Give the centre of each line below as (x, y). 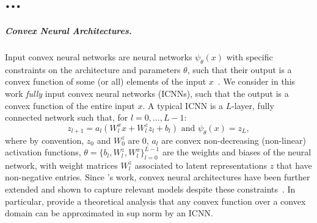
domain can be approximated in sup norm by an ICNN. (109, 213)
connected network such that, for (67, 117)
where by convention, (45, 140)
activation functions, (43, 152)
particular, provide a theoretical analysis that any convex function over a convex (155, 201)
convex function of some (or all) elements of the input (106, 81)
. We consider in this (257, 81)
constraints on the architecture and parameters (93, 69)
